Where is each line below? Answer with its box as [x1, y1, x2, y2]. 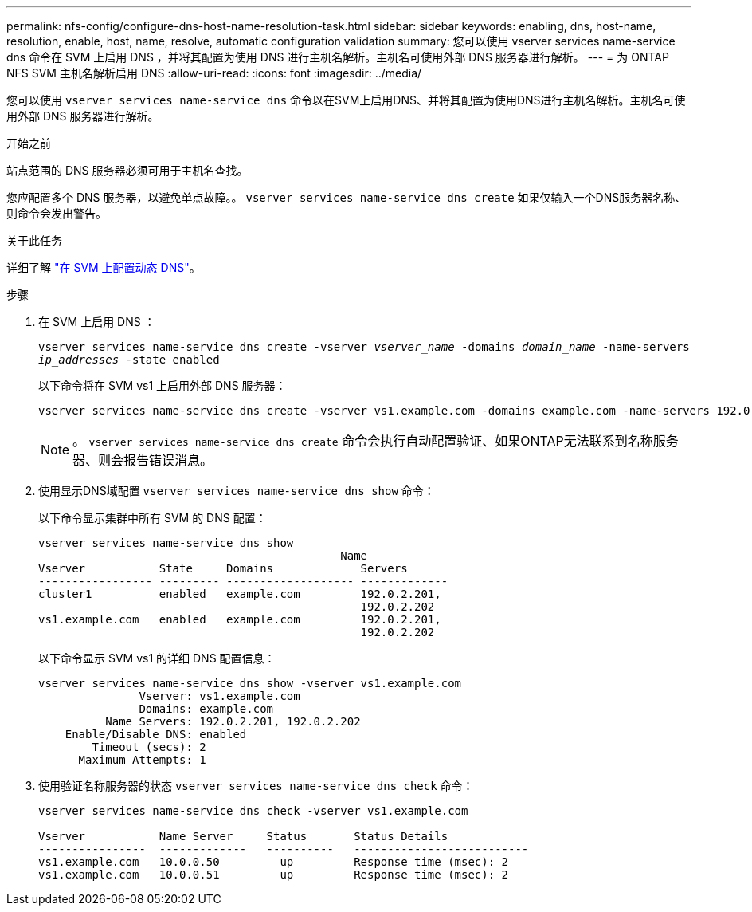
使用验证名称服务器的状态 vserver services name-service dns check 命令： [38, 779, 474, 792]
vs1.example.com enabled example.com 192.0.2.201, [38, 613, 441, 626]
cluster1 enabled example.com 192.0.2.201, [38, 588, 441, 600]
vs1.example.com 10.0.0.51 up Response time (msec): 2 [38, 868, 509, 881]
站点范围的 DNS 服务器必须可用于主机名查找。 [6, 163, 249, 177]
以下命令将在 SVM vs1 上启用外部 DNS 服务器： [38, 379, 287, 392]
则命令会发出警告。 [6, 206, 107, 220]
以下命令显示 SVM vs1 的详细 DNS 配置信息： [38, 651, 276, 665]
